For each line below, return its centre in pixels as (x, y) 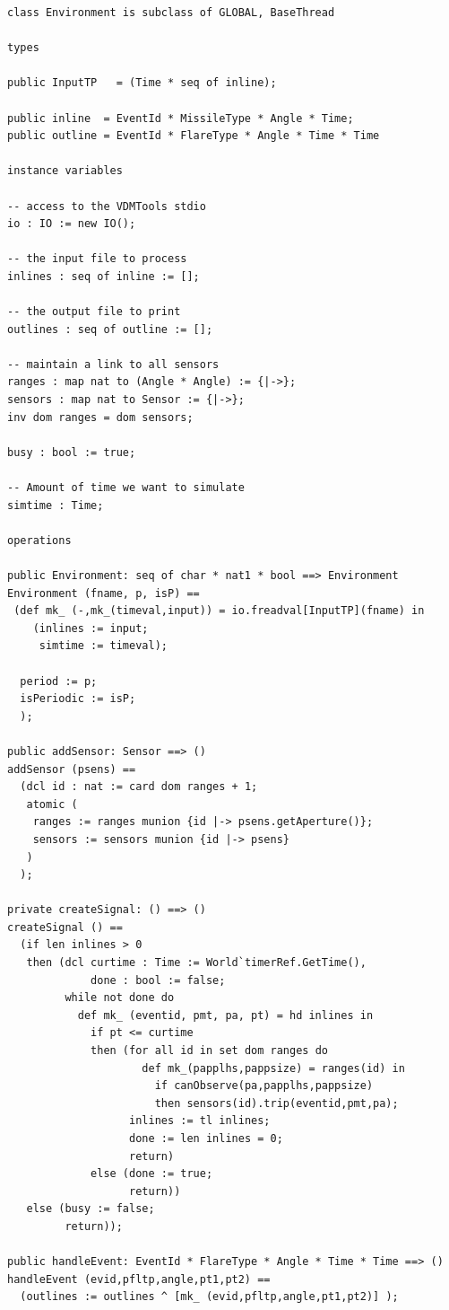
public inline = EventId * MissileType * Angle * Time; (181, 118)
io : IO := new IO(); (72, 224)
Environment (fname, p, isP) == (104, 593)
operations (39, 540)
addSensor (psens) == (72, 769)
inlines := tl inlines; (200, 1121)
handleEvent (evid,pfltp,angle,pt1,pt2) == (139, 1279)
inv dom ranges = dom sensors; (100, 417)
